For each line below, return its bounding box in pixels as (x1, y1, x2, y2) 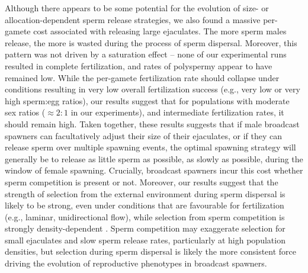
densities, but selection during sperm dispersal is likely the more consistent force (5, 245, 297, 258)
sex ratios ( (5, 106, 46, 118)
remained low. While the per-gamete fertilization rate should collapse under (5, 71, 280, 83)
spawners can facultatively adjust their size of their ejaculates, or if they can (5, 129, 282, 142)
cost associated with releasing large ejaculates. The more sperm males (33, 25, 287, 37)
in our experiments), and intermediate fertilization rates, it (70, 106, 284, 118)
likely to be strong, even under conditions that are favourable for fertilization (5, 199, 284, 211)
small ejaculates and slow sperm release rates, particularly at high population (5, 233, 285, 246)
